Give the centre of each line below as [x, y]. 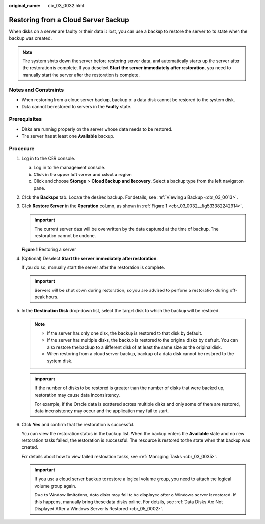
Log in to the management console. [69, 168]
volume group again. [55, 486]
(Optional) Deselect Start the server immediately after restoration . [90, 259]
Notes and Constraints [37, 90]
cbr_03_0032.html [66, 6]
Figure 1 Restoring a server [49, 249]
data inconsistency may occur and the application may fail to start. [102, 411]
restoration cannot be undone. [65, 235]
